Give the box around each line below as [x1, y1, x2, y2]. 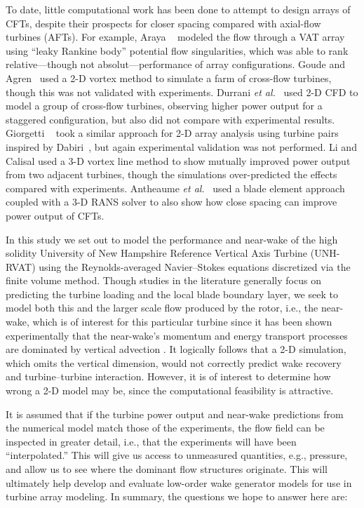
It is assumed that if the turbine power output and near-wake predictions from [6, 406, 344, 421]
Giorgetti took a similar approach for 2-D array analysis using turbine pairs [6, 126, 339, 140]
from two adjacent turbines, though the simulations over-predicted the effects [6, 167, 337, 182]
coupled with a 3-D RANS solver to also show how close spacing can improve [6, 194, 337, 209]
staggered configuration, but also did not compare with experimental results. [6, 112, 335, 126]
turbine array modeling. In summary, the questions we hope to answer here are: [6, 489, 348, 504]
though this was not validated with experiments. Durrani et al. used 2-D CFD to [6, 84, 358, 99]
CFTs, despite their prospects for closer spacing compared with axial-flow [6, 15, 321, 30]
